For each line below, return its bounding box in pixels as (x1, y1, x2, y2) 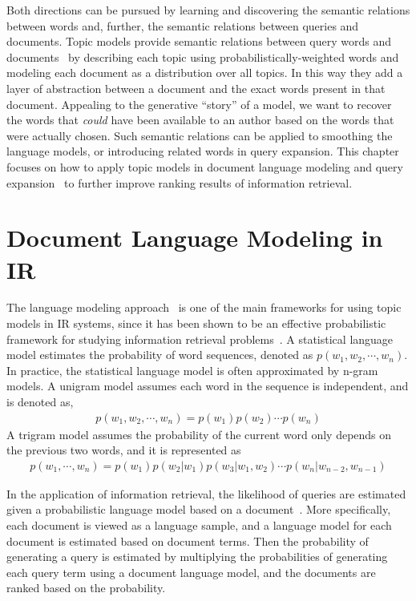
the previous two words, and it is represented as (6, 442, 241, 458)
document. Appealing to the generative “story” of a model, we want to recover (6, 95, 392, 112)
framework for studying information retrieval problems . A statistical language (6, 330, 394, 347)
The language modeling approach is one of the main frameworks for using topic (6, 299, 402, 316)
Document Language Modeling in (6, 221, 383, 254)
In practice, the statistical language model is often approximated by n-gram (6, 361, 378, 378)
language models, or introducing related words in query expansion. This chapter (6, 143, 399, 159)
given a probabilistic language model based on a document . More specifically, (6, 501, 391, 518)
